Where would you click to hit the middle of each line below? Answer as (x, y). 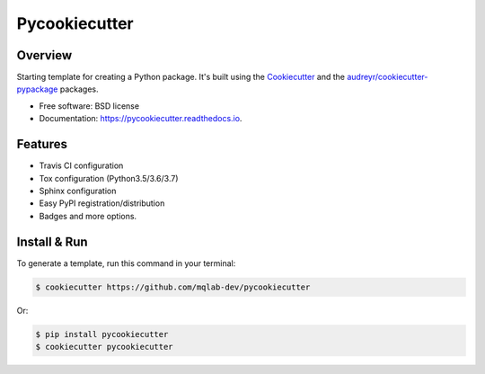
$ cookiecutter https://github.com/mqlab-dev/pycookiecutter (173, 287)
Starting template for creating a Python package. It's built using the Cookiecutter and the (181, 77)
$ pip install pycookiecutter (102, 334)
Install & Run (53, 241)
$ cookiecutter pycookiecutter (105, 347)
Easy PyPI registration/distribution (102, 203)
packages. (79, 89)
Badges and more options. (88, 216)
